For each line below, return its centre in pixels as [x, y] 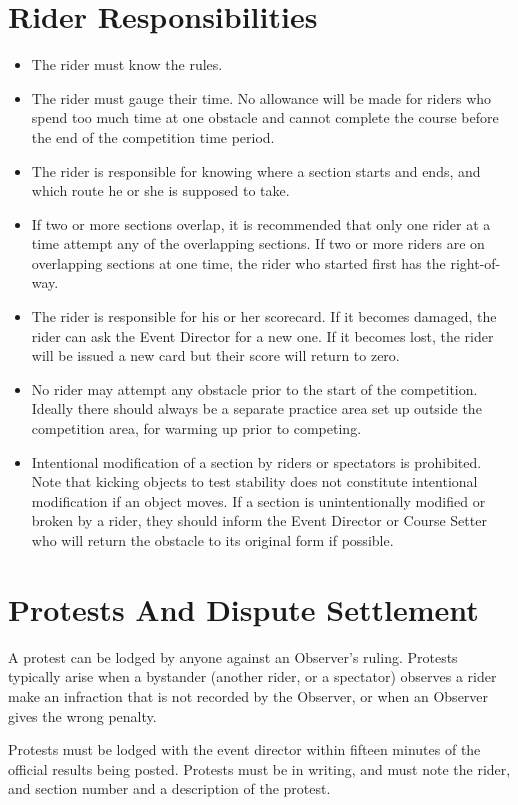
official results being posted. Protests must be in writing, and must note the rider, [259, 768]
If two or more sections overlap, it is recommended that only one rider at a [261, 223]
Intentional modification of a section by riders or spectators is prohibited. [256, 461]
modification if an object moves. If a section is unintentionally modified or [258, 500]
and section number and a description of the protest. [169, 788]
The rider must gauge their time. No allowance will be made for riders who [261, 97]
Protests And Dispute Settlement [243, 608]
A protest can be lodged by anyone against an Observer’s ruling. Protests [233, 656]
